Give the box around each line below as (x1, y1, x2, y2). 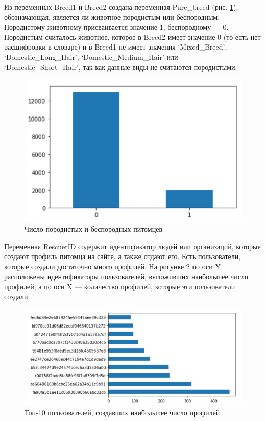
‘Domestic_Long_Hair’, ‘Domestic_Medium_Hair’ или (4, 51, 178, 62)
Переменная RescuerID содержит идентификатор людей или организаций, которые (4, 241, 261, 251)
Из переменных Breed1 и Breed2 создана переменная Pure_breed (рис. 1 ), (4, 2, 238, 12)
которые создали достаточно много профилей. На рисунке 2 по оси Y (4, 261, 221, 271)
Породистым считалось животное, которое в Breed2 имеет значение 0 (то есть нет (4, 31, 261, 42)
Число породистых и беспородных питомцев (25, 224, 163, 235)
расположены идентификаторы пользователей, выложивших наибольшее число (4, 271, 249, 282)
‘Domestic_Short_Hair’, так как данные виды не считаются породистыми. (4, 61, 237, 72)
